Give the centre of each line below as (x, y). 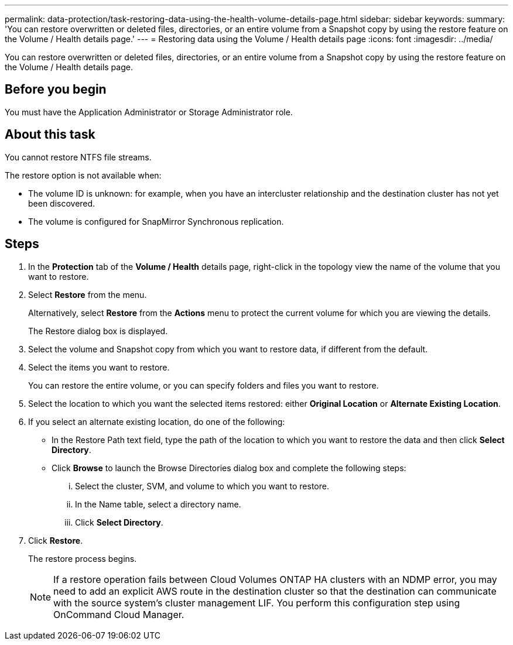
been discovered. (62, 203)
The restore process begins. (83, 558)
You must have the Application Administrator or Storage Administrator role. (149, 112)
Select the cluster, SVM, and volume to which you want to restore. (202, 486)
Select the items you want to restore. (99, 367)
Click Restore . (56, 540)
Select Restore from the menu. (88, 294)
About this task (50, 135)
